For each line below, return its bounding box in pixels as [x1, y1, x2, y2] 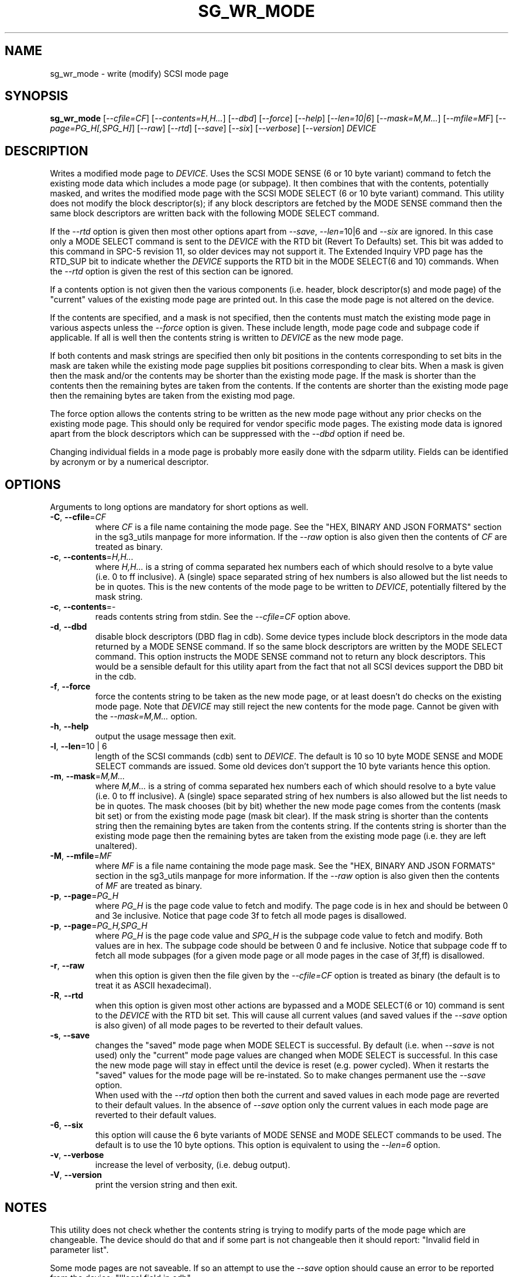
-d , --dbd [50, 621, 87, 632]
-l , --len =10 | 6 [50, 741, 107, 752]
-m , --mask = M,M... [50, 771, 125, 782]
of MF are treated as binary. [95, 881, 203, 891]
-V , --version [50, 1170, 102, 1180]
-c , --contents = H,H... [50, 552, 134, 562]
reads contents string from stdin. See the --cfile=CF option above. [95, 612, 351, 622]
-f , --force [50, 681, 91, 692]
